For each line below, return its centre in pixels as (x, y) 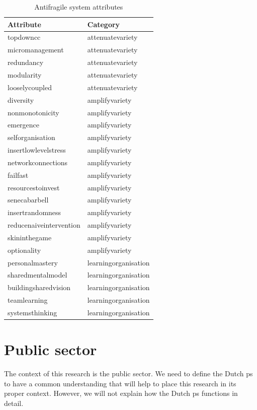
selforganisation (31, 137)
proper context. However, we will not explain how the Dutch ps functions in (121, 393)
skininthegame (30, 237)
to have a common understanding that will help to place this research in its (120, 383)
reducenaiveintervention (44, 225)
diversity (21, 99)
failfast (18, 175)
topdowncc (24, 37)
